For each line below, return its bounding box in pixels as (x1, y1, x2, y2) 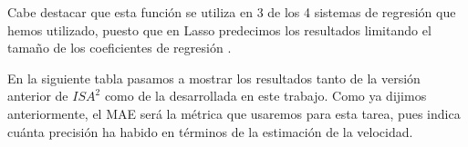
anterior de (7, 86, 68, 105)
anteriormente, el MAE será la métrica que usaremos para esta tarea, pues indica (7, 103, 461, 122)
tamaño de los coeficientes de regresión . (7, 38, 232, 57)
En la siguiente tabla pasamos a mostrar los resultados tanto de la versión (7, 68, 421, 87)
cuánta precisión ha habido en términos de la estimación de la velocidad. (7, 122, 413, 141)
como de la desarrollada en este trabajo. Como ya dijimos (104, 86, 427, 105)
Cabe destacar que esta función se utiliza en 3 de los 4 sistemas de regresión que (7, 3, 456, 21)
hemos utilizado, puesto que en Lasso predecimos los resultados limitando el (7, 20, 432, 39)
